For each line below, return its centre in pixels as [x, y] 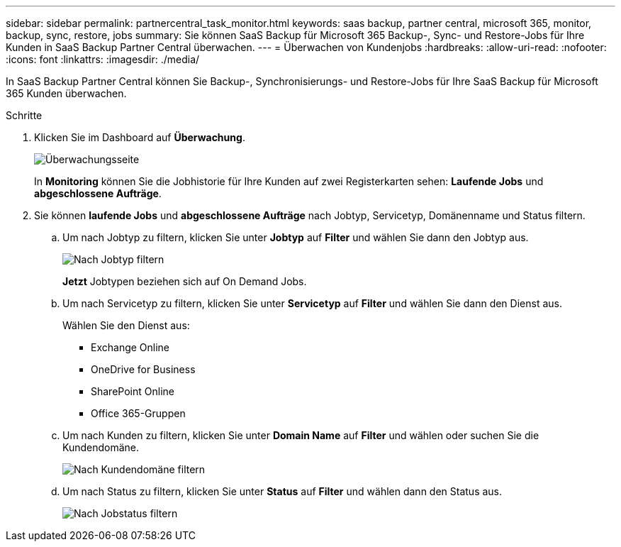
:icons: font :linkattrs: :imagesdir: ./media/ [103, 59]
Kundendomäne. [101, 447]
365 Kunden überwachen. [66, 93]
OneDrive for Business [143, 369]
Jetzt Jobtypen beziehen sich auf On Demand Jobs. [185, 281]
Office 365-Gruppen [138, 413]
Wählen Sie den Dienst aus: [126, 325]
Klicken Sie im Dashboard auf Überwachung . [140, 137]
